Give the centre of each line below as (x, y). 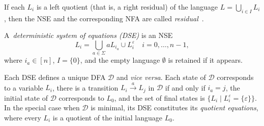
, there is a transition (85, 87)
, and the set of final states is (159, 97)
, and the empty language (120, 60)
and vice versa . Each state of (161, 77)
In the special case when (42, 108)
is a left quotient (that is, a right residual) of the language (127, 7)
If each (14, 7)
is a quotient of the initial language (107, 117)
